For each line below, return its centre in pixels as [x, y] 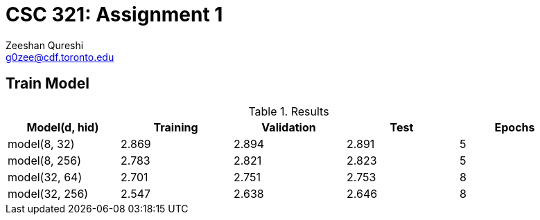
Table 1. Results [289, 111]
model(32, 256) [48, 193]
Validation [289, 127]
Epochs [515, 127]
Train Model [47, 84]
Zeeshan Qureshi [45, 45]
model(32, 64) [45, 177]
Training [176, 127]
